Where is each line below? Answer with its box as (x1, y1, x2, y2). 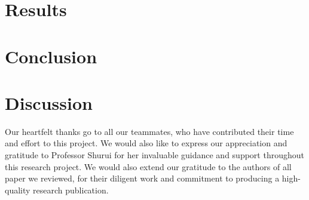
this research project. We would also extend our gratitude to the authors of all (5, 160, 292, 173)
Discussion (5, 90, 93, 115)
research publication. (33, 183, 109, 196)
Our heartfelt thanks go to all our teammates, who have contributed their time (5, 125, 294, 137)
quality (5, 183, 30, 196)
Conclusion (5, 44, 97, 68)
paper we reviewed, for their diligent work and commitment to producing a (5, 172, 280, 184)
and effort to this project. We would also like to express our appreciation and (5, 137, 287, 149)
